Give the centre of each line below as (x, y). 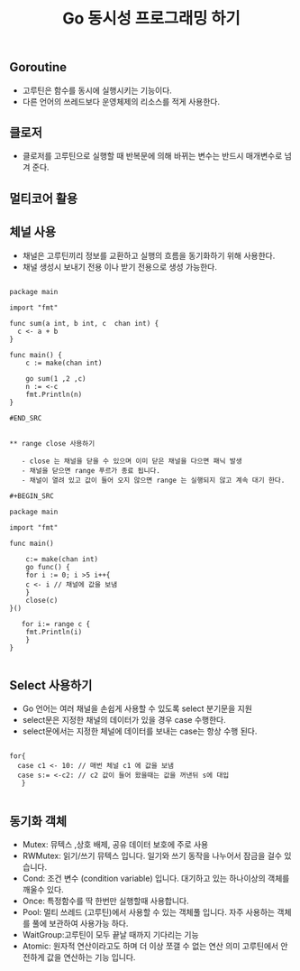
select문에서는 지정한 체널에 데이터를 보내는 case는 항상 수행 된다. (140, 731)
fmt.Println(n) (54, 394)
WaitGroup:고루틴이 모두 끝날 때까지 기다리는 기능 (111, 935)
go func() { (48, 567)
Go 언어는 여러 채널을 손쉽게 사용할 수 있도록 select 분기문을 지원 (137, 708)
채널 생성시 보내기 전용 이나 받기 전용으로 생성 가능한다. (120, 266)
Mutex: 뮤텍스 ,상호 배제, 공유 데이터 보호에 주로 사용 (115, 845)
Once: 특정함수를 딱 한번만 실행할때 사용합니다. (105, 901)
